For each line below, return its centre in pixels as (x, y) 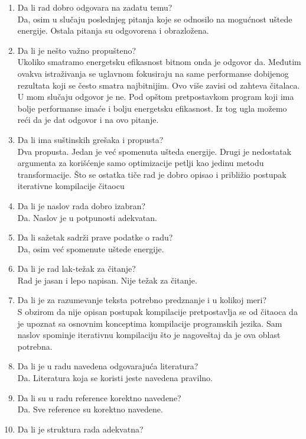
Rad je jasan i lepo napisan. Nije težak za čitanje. (107, 280)
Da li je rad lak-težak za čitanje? (76, 269)
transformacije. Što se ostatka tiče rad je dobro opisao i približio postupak (152, 174)
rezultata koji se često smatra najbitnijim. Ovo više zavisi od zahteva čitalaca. (159, 85)
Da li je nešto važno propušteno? (77, 50)
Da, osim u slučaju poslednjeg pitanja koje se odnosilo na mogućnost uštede (155, 19)
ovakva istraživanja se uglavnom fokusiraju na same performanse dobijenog (153, 73)
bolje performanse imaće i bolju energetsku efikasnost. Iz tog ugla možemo (152, 108)
